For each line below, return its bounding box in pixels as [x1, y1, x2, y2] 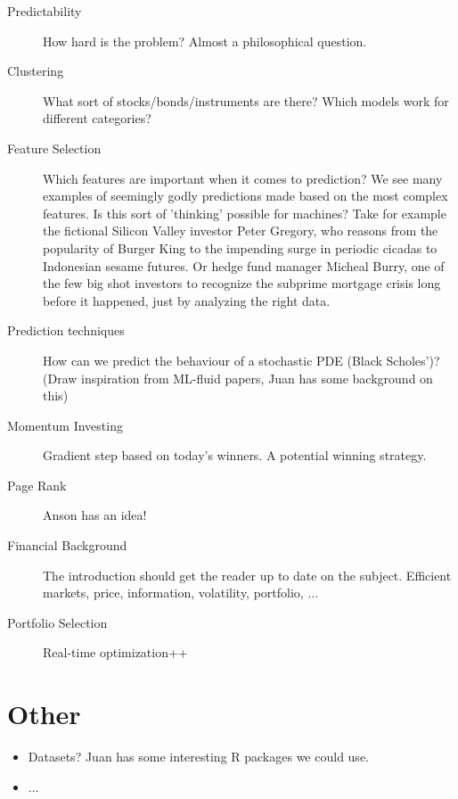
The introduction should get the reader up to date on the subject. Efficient [43, 565, 452, 584]
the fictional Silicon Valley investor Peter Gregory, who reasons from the [43, 221, 438, 240]
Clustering [7, 62, 64, 80]
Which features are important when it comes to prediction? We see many [43, 169, 443, 187]
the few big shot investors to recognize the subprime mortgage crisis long [43, 274, 441, 292]
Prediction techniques [7, 321, 125, 340]
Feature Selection [7, 138, 102, 157]
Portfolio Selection [7, 613, 108, 631]
